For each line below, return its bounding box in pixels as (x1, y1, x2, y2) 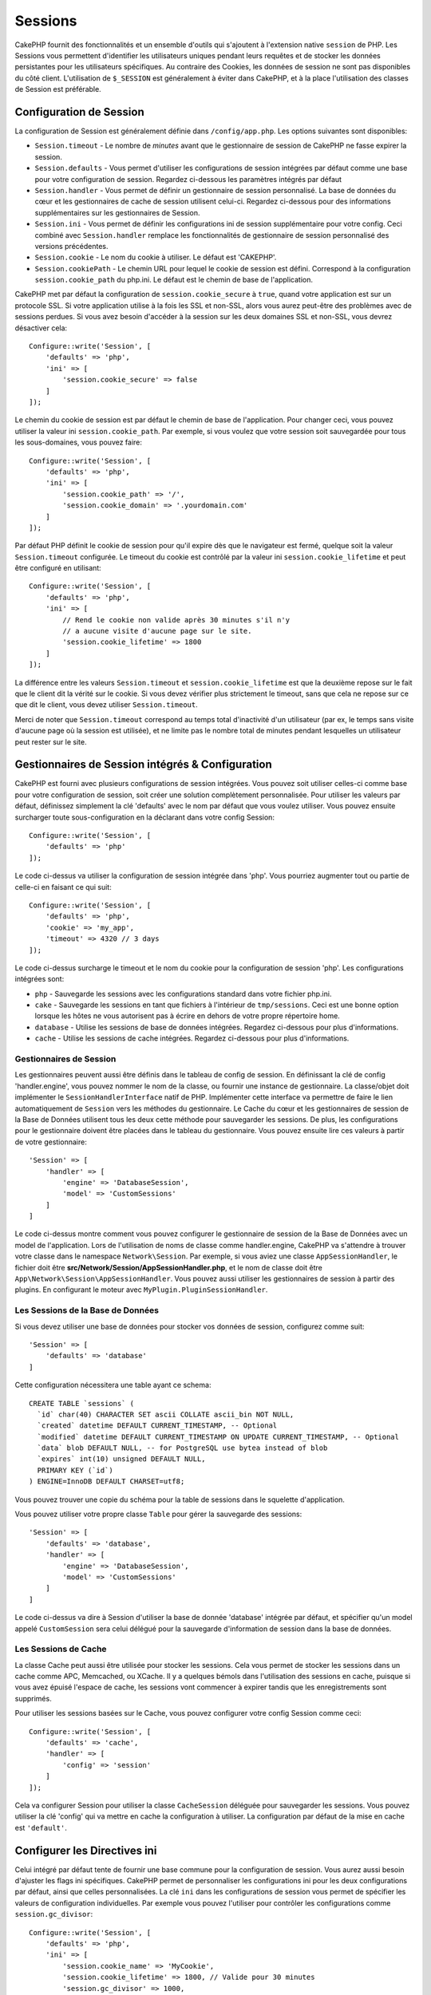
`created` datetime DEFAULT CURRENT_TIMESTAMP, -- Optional (37, 1421, 278, 1430)
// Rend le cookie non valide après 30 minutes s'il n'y (62, 615, 291, 624)
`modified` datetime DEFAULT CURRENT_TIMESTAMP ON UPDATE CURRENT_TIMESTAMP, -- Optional (37, 1432, 399, 1441)
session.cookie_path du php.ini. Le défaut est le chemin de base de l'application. (34, 275, 314, 285)
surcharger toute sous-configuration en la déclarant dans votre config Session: (14, 812, 275, 822)
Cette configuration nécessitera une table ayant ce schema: (14, 1381, 212, 1390)
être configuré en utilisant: (14, 563, 101, 573)
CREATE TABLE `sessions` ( (29, 1399, 135, 1408)
